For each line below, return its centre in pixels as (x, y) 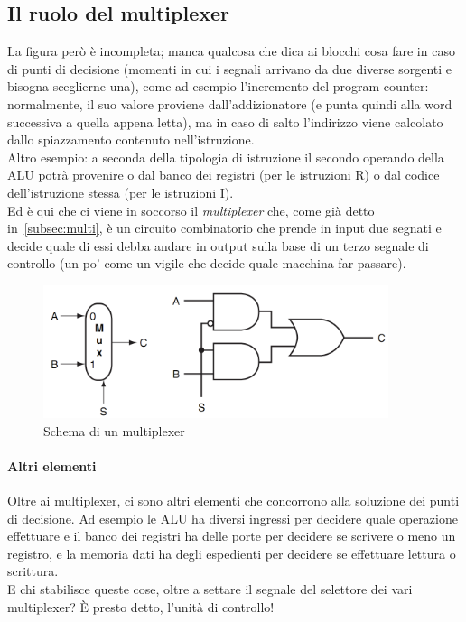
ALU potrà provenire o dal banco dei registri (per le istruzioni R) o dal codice (224, 175)
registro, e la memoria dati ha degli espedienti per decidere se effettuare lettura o (232, 553)
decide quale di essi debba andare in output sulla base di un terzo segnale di (218, 245)
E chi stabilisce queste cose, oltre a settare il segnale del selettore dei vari (210, 588)
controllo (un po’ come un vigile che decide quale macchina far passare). (207, 263)
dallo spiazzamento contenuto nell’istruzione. (131, 139)
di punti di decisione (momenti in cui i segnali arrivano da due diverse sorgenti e (230, 68)
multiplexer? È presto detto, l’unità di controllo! (141, 606)
